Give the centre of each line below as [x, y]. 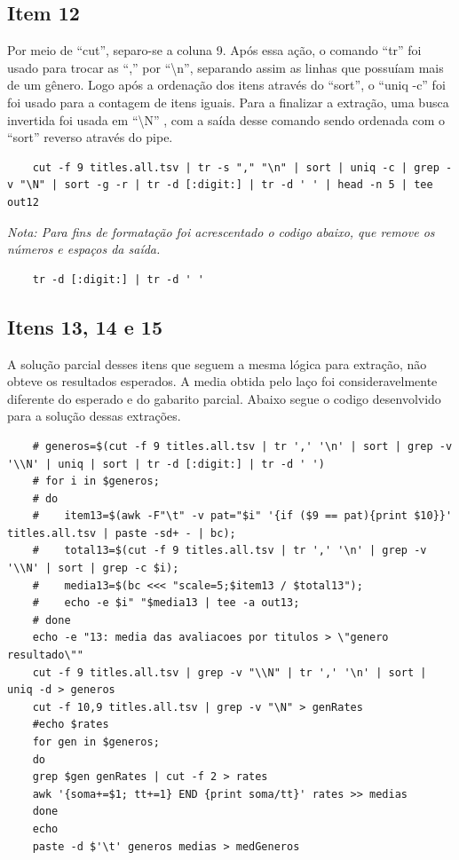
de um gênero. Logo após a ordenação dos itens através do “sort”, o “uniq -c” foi [226, 85]
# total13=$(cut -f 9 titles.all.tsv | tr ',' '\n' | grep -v [229, 551]
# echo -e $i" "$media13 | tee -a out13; [166, 603]
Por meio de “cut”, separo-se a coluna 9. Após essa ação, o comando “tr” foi [214, 50]
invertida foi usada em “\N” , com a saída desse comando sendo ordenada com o [226, 119]
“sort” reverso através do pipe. [90, 137]
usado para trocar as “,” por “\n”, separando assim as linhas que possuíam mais [226, 67]
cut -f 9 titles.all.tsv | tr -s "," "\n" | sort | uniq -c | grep [236, 167]
